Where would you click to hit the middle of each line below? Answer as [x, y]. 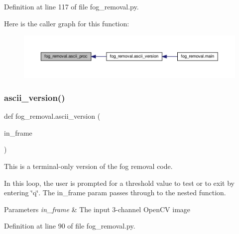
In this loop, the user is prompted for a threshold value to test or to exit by [119, 183]
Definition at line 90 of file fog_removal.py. [70, 226]
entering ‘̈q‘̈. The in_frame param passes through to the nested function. [115, 193]
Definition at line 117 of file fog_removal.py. [71, 6]
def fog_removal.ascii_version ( [52, 116]
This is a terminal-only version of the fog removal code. [88, 166]
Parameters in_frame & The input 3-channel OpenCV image [97, 209]
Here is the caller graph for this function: [67, 23]
